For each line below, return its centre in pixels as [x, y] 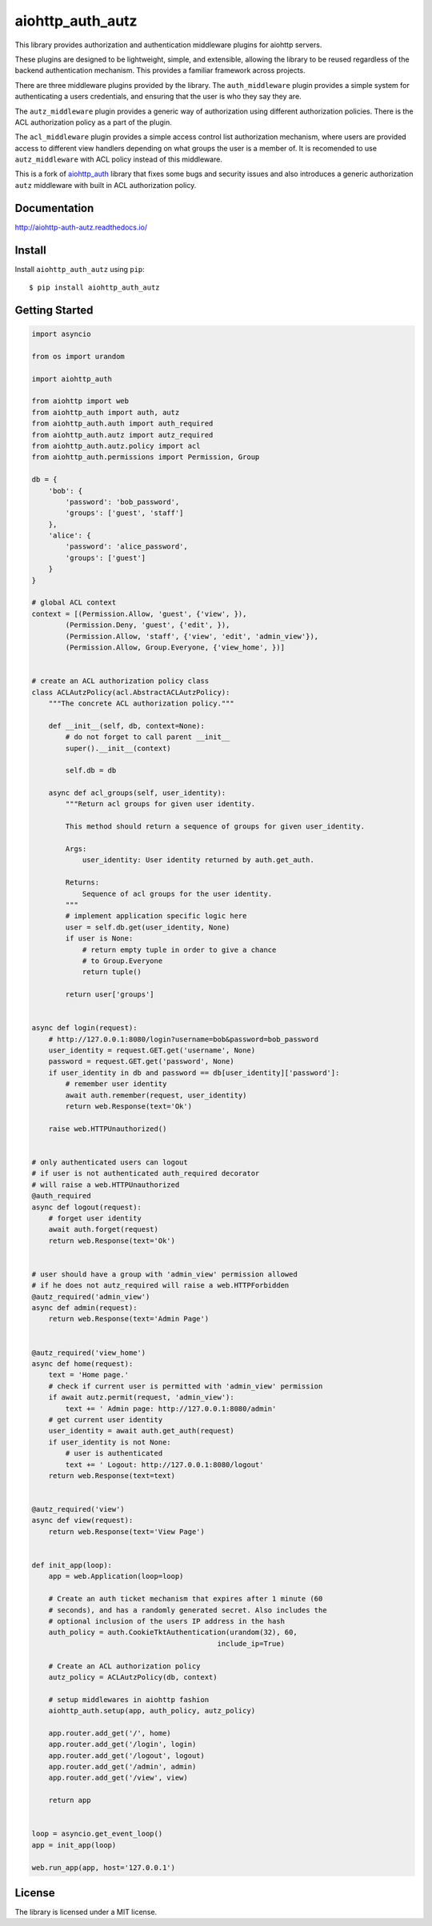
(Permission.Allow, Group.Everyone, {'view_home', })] [175, 647]
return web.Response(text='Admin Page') [129, 1319]
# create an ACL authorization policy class [120, 681]
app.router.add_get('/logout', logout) [127, 1755]
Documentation [54, 208]
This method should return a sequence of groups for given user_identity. [215, 827]
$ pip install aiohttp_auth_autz [94, 288]
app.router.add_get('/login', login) [122, 1744]
